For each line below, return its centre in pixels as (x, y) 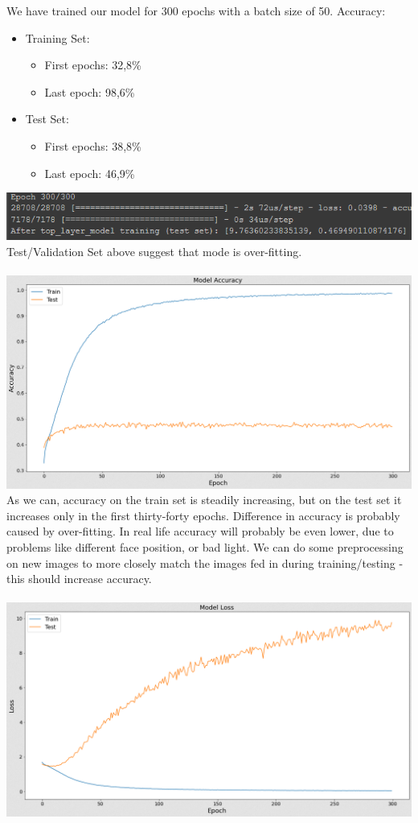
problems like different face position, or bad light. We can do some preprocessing (205, 546)
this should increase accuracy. (79, 579)
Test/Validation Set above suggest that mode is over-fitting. (154, 252)
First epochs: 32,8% (93, 65)
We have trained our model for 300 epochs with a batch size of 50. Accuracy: (196, 10)
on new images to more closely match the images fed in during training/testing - (205, 562)
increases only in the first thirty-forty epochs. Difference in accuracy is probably (203, 515)
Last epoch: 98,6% (90, 91)
